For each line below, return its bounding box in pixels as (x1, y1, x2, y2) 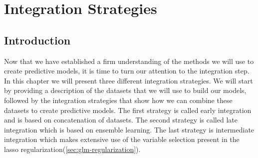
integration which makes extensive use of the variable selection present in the (4, 134, 240, 144)
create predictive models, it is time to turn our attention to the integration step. (4, 65, 250, 76)
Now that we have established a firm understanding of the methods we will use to (4, 55, 254, 66)
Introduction (4, 32, 71, 47)
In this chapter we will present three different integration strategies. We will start (4, 75, 253, 85)
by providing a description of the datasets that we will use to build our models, (4, 85, 247, 95)
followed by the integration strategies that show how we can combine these (4, 94, 233, 105)
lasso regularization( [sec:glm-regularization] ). (4, 143, 141, 154)
